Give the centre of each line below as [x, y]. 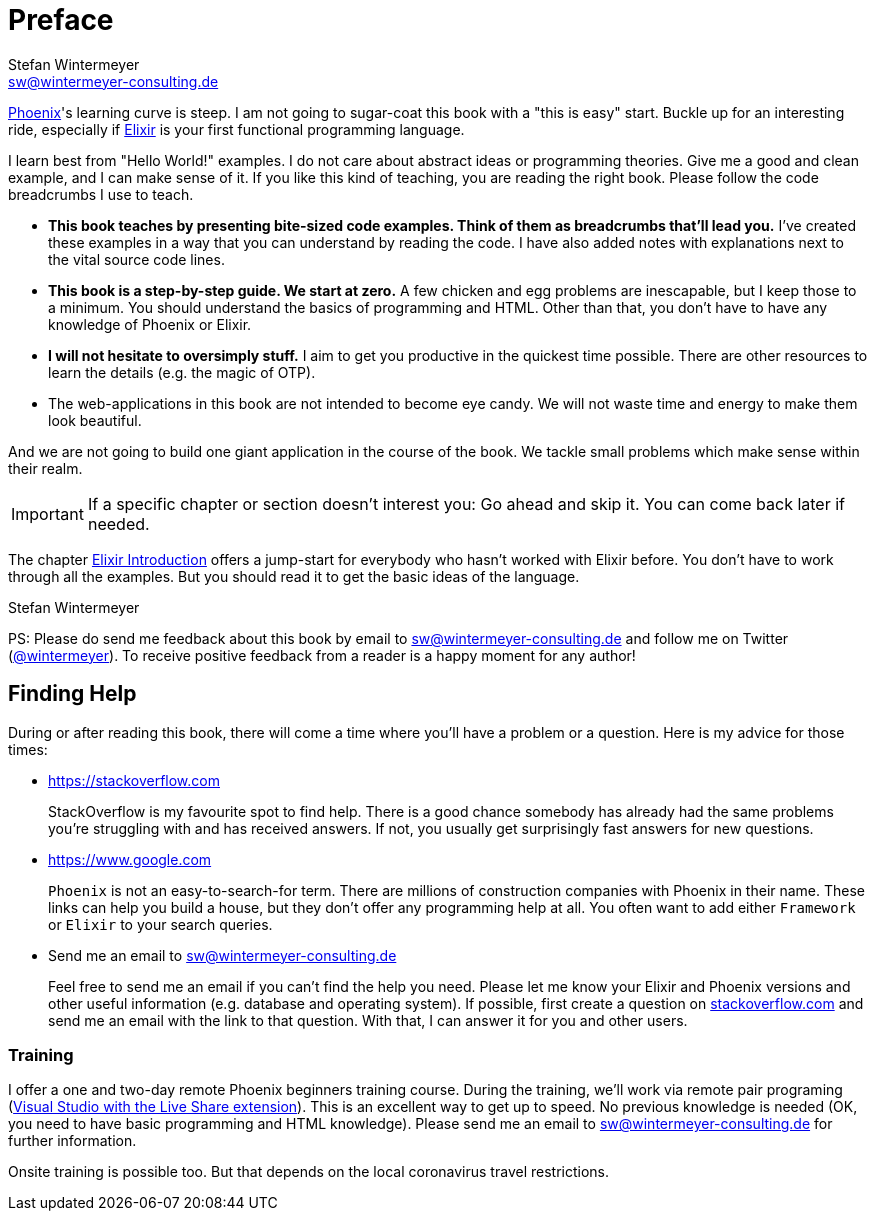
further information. [72, 1141]
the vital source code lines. [136, 259]
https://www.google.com [130, 859]
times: [28, 749]
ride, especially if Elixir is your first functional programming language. [236, 129]
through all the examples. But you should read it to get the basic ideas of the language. [294, 576]
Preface [61, 20]
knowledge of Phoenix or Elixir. [150, 324]
